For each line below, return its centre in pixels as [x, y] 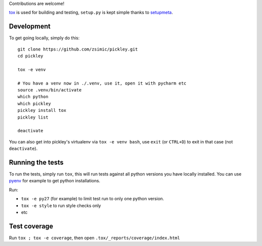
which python [33, 97]
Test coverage [31, 226]
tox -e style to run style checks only [61, 205]
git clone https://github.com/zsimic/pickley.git [78, 49]
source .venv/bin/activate [50, 90]
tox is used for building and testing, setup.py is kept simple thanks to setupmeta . [91, 13]
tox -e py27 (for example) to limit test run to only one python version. [93, 199]
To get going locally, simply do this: [44, 38]
